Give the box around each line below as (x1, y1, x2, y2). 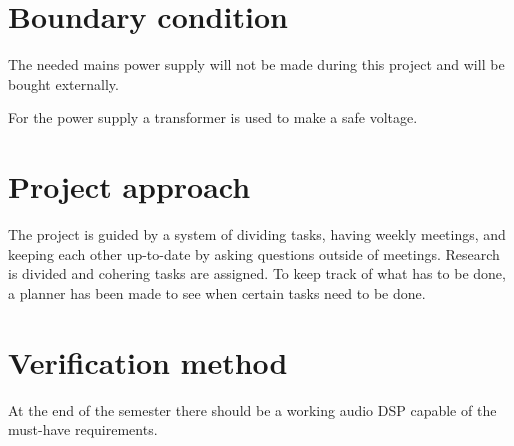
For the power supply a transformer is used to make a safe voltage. (8, 107, 418, 128)
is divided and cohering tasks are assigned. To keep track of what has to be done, (8, 263, 506, 284)
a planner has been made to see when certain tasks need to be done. (8, 282, 426, 303)
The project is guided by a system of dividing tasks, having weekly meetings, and (8, 224, 506, 245)
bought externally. (8, 73, 119, 94)
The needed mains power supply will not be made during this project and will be (8, 54, 505, 75)
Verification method (8, 341, 288, 382)
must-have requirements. (8, 419, 158, 440)
